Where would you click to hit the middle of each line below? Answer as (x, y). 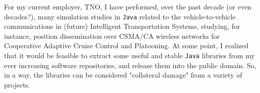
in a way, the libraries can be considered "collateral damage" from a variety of (123, 75)
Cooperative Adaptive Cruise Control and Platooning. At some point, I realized (126, 46)
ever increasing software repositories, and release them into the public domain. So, (130, 65)
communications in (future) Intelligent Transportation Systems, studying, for (122, 26)
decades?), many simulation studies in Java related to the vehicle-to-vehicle (120, 16)
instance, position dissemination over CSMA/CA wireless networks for (112, 36)
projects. (17, 84)
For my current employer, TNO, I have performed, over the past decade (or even (128, 6)
